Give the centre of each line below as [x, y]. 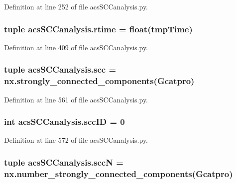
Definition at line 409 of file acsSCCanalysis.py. [76, 47]
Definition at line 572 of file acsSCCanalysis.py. [76, 140]
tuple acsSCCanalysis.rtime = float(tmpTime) [98, 29]
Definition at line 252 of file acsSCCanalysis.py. [76, 6]
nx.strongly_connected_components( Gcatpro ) [99, 81]
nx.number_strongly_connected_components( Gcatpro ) [118, 173]
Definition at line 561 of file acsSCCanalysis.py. [76, 99]
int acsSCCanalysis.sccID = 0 [64, 122]
